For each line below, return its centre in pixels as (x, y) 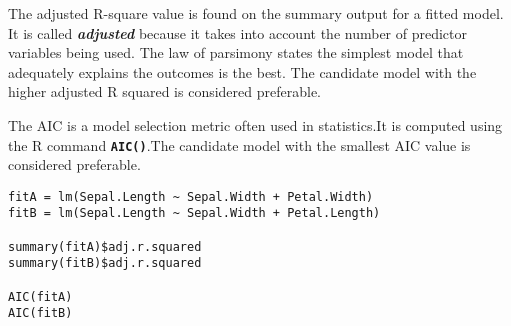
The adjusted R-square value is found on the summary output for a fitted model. (256, 13)
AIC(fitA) (40, 296)
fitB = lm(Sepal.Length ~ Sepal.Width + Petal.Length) (194, 213)
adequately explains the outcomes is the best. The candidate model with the (242, 71)
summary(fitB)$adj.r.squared (105, 263)
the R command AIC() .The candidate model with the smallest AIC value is (239, 144)
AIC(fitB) (40, 313)
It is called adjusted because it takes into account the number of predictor (238, 32)
